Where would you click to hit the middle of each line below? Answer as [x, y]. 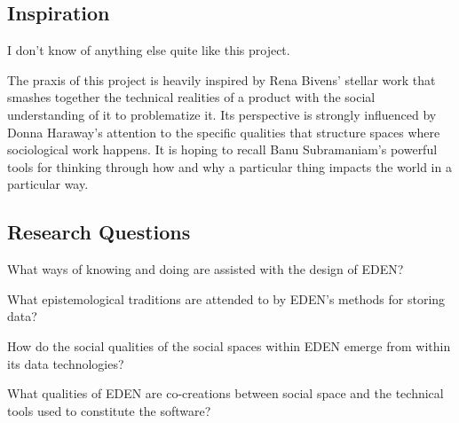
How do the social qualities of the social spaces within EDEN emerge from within [229, 345]
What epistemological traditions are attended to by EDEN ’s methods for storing [226, 298]
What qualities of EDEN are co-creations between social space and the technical [226, 393]
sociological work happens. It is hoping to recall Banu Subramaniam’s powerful [222, 149]
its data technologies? [66, 363]
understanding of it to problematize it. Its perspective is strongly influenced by [222, 114]
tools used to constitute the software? [109, 410]
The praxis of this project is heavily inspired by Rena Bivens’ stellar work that [222, 79]
